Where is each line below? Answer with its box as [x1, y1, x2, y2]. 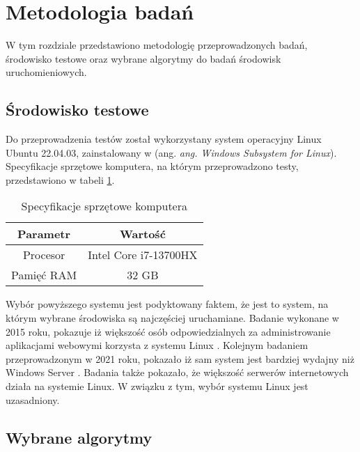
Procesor [22, 247, 65, 263]
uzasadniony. [6, 392, 60, 407]
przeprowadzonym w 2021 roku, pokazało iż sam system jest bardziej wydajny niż [6, 351, 354, 366]
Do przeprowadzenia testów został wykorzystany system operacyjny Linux [6, 132, 322, 146]
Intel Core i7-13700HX [88, 247, 198, 263]
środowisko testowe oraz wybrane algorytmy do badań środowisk [6, 51, 281, 65]
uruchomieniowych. [6, 65, 87, 79]
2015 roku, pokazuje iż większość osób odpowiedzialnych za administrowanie [6, 324, 331, 338]
